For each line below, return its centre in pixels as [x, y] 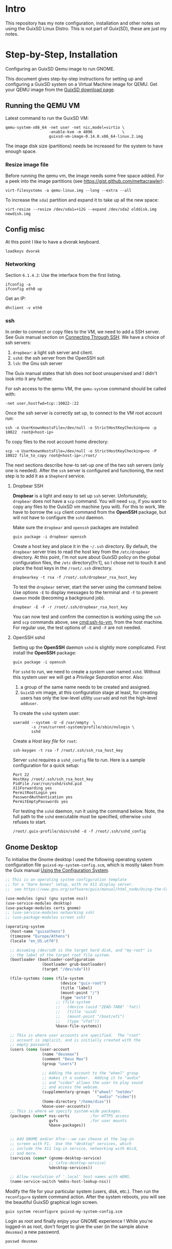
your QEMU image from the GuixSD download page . [60, 90]
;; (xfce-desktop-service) [78, 1163]
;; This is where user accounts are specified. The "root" [75, 1035]
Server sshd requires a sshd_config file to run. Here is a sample [79, 760]
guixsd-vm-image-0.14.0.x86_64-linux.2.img [96, 136]
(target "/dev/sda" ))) [66, 969]
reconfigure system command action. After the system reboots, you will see [85, 1197]
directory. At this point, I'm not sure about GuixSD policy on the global [86, 557]
